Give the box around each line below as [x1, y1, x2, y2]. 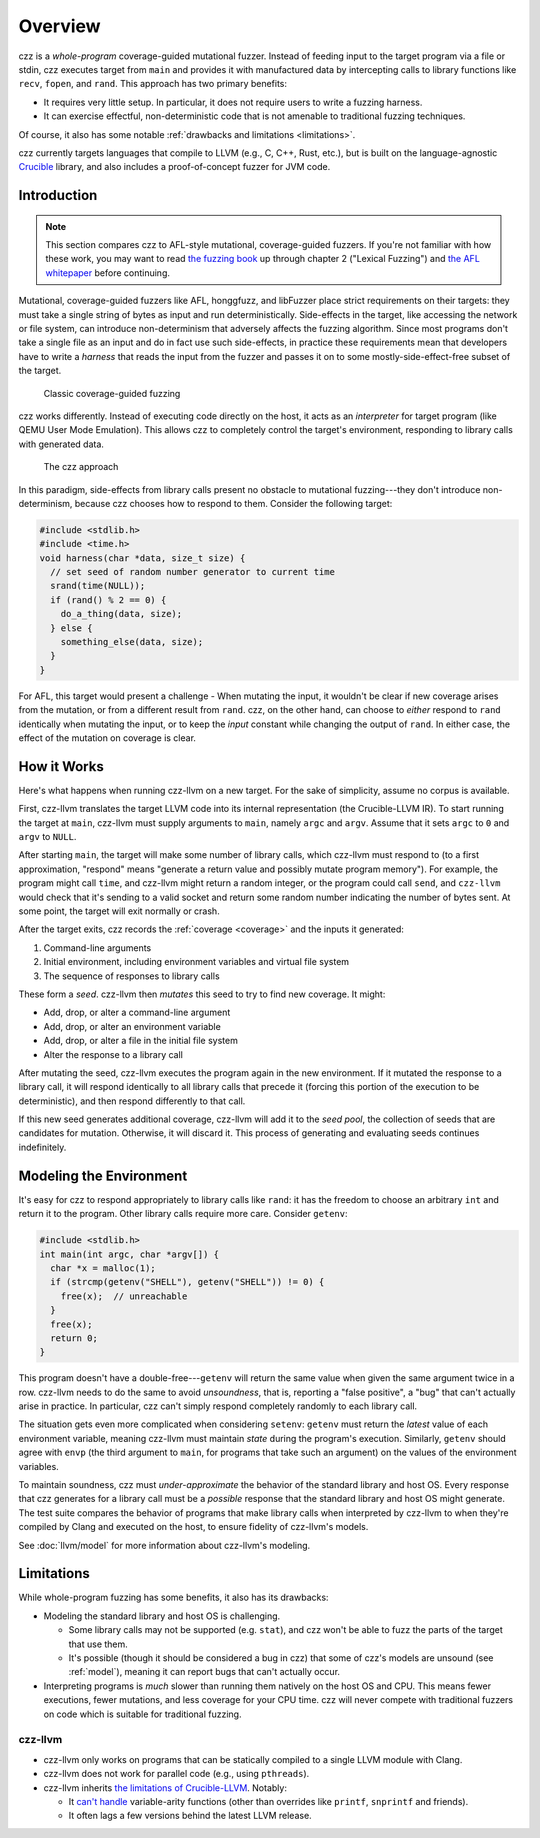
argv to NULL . [18, 831, 77, 843]
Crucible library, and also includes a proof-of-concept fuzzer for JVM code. [18, 161, 331, 173]
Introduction [18, 187, 98, 204]
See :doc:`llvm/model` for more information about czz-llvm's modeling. [18, 1539, 311, 1551]
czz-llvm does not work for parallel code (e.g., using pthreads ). [43, 1768, 310, 1780]
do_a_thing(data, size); [60, 608, 183, 620]
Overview [18, 15, 101, 37]
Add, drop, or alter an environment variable [43, 1020, 222, 1032]
